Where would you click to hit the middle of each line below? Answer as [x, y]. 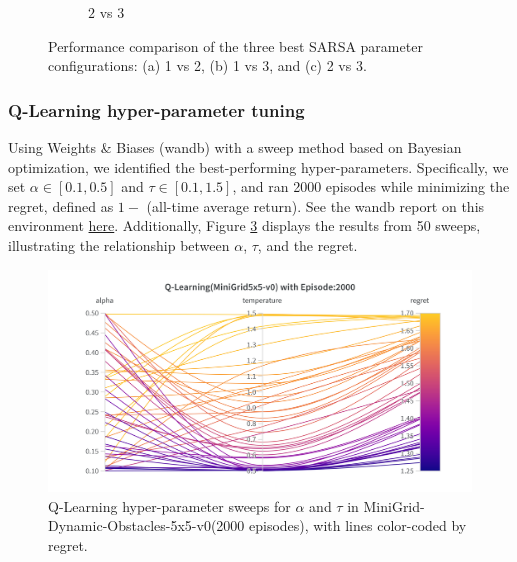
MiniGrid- [394, 505]
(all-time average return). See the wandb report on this [315, 205]
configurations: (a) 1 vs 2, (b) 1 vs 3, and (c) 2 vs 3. [207, 65]
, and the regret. [307, 244]
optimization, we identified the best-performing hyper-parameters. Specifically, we [258, 166]
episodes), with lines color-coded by [357, 525]
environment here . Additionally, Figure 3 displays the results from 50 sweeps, [244, 225]
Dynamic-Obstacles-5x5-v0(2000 [146, 525]
